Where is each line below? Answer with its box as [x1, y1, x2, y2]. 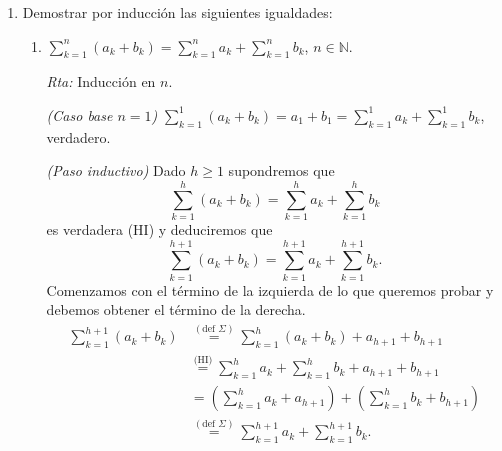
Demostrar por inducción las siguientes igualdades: [22, 2, 333, 22]
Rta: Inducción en [46, 71, 156, 92]
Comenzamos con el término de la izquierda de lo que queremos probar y [46, 279, 494, 300]
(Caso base [46, 104, 113, 125]
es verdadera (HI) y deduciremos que [46, 219, 273, 240]
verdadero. [46, 126, 111, 147]
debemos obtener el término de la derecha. [46, 299, 306, 320]
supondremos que [228, 160, 335, 181]
